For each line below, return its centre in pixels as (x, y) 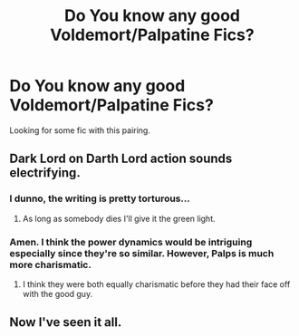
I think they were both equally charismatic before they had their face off (156, 284)
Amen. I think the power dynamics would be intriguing (131, 242)
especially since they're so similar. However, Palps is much (142, 253)
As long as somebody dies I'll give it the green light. (119, 218)
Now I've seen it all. (66, 322)
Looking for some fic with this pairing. (80, 130)
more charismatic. (51, 264)
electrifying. (45, 173)
